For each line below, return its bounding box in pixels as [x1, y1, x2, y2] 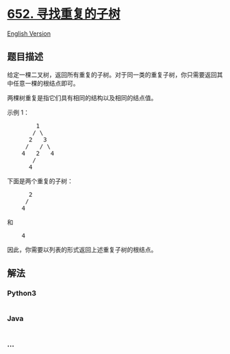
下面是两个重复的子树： [7, 176, 73, 185]
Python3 [7, 289, 36, 298]
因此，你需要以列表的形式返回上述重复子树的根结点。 [7, 245, 157, 254]
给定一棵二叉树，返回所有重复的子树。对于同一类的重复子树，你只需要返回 [7, 70, 217, 79]
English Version [7, 29, 51, 38]
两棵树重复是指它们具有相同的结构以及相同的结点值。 [7, 93, 157, 102]
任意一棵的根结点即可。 [12, 79, 79, 87]
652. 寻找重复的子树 [7, 6, 121, 22]
